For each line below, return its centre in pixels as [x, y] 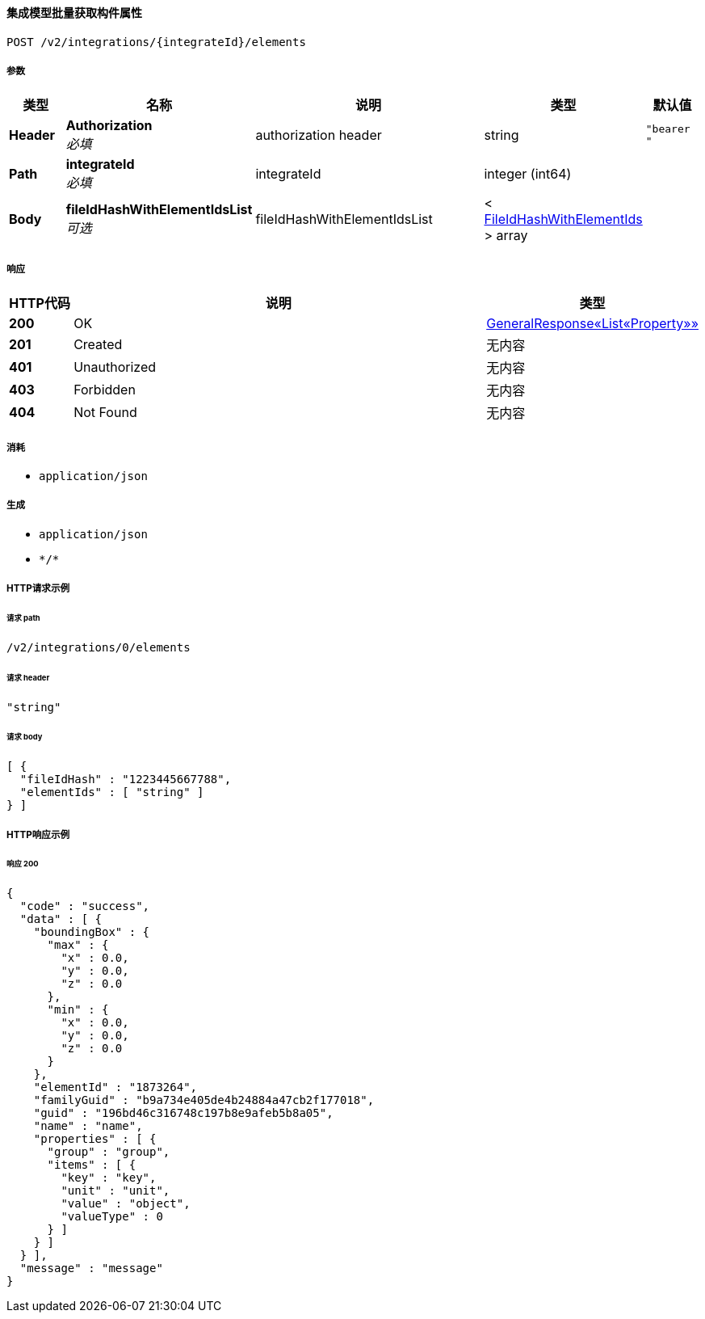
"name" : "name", [88, 1126]
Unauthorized [115, 367]
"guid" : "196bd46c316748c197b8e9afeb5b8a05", [183, 1113]
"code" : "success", [85, 906]
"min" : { [78, 1010]
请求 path [23, 617]
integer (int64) [528, 174]
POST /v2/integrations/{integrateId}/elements [156, 42]
